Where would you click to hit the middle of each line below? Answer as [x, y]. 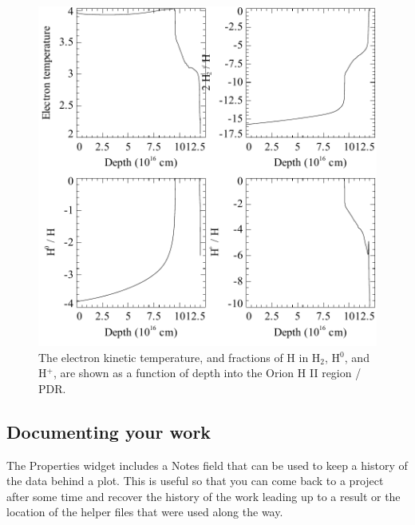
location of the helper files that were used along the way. [145, 512]
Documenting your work [109, 431]
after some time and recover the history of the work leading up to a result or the [204, 496]
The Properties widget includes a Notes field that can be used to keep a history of [207, 465]
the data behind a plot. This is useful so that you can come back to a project [195, 481]
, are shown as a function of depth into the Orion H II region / [207, 373]
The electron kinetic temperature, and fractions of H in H [180, 357]
